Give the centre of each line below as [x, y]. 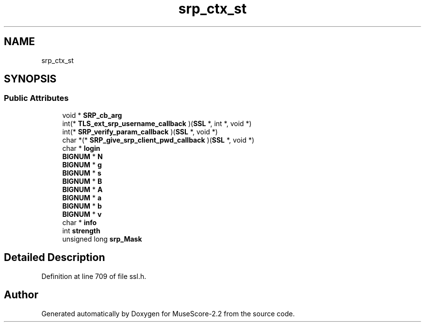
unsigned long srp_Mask [102, 239]
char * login [81, 148]
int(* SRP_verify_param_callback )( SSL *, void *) [140, 131]
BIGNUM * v [82, 214]
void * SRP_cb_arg [92, 115]
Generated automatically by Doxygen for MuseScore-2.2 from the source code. [168, 313]
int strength [81, 230]
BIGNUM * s [82, 173]
